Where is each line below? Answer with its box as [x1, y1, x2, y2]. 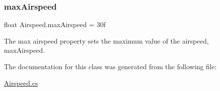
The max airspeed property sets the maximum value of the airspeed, [4, 35, 209, 45]
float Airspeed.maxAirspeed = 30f [4, 19, 106, 30]
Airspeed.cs [4, 77, 38, 88]
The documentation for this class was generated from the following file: [4, 61, 217, 71]
